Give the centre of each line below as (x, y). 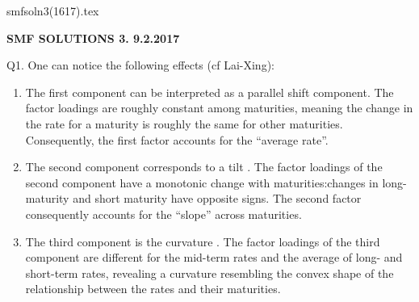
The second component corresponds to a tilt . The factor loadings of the (204, 167)
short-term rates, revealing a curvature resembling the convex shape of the (209, 273)
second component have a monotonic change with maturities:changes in (202, 182)
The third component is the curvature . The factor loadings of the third (203, 241)
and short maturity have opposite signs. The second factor (217, 198)
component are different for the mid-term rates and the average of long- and (214, 257)
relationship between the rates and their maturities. (153, 289)
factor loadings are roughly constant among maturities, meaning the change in (219, 108)
